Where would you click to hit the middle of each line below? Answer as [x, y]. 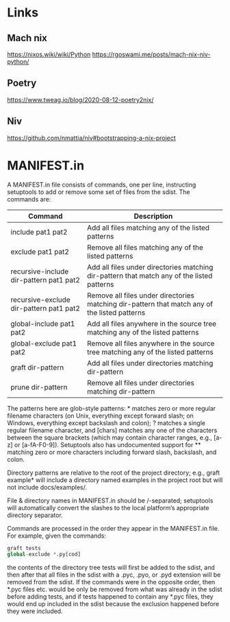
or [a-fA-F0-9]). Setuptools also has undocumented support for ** [107, 444]
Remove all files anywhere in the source [151, 343]
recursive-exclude [40, 300]
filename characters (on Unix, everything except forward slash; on [100, 416]
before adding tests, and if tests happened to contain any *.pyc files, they [110, 597]
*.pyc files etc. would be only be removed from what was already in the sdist [115, 589]
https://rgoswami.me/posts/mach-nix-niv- [151, 54]
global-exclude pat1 [44, 343]
